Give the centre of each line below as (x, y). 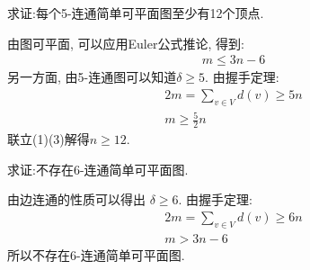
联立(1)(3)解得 (49, 139)
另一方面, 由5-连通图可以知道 (92, 77)
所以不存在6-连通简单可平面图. (96, 254)
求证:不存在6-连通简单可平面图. (98, 169)
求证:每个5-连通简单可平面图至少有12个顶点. (136, 13)
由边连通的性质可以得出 (76, 199)
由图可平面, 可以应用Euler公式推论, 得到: (126, 43)
